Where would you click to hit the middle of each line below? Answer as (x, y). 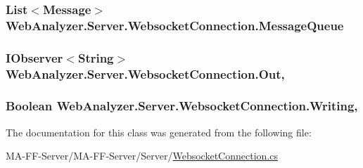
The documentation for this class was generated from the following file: (159, 132)
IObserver (34, 57)
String (96, 57)
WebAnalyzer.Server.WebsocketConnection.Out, (145, 73)
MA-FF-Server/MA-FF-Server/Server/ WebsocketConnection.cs (142, 156)
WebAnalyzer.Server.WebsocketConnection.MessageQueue (175, 25)
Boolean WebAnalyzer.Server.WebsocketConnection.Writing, (182, 106)
